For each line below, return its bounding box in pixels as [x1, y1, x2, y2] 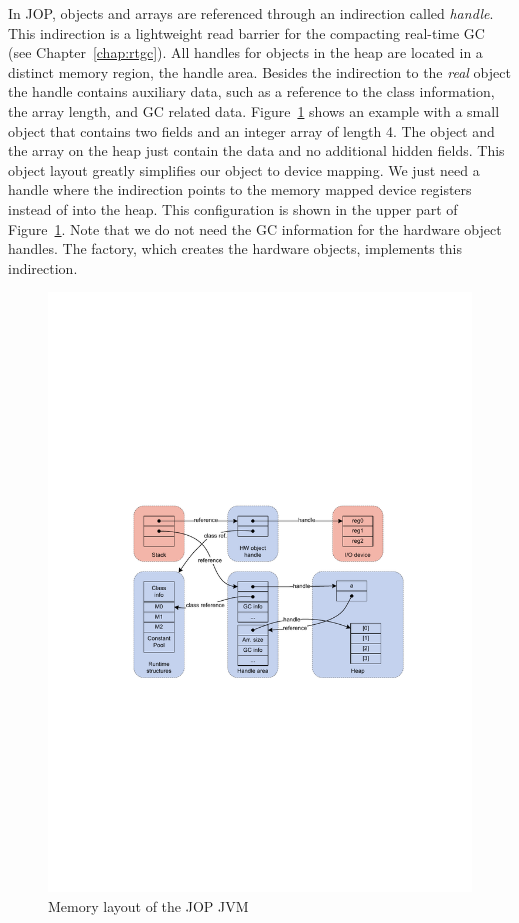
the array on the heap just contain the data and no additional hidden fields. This [8, 140, 505, 161]
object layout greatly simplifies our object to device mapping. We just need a [8, 159, 480, 180]
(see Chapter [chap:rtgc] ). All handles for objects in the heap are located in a [8, 42, 483, 63]
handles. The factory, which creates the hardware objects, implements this [8, 238, 462, 259]
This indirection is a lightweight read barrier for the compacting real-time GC [8, 22, 485, 43]
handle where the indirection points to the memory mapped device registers [8, 179, 472, 200]
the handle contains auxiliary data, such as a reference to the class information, [8, 81, 495, 102]
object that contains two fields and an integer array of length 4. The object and [8, 120, 495, 141]
